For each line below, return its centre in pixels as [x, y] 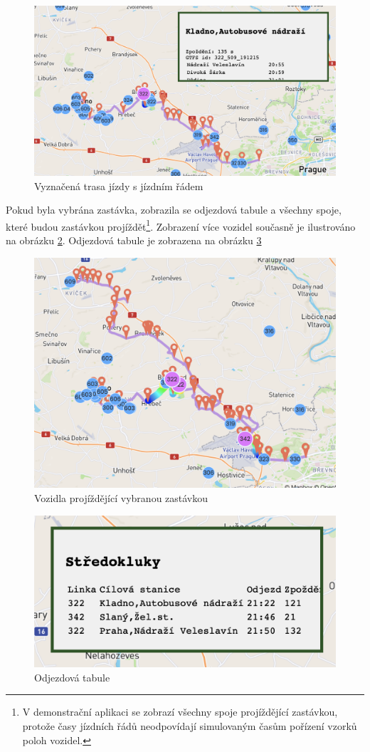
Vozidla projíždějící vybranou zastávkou [121, 497]
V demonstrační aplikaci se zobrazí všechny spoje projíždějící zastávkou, [180, 712]
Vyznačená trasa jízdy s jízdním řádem [119, 186]
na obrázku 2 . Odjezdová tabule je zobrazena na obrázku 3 [134, 240]
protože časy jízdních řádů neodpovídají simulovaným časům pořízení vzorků [190, 725]
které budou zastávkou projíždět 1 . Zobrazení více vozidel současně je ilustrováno [181, 225]
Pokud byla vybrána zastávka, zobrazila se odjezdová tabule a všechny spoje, [174, 210]
